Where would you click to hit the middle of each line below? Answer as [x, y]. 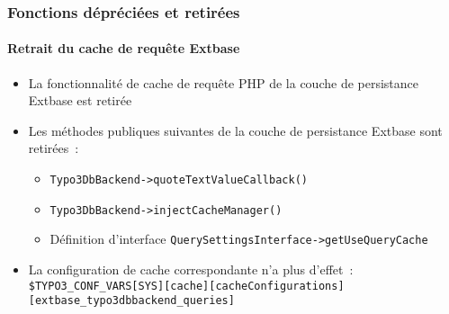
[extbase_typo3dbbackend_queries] [131, 301]
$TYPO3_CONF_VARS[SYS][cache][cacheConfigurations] [186, 286]
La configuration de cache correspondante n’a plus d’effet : [191, 269]
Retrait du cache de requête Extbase [124, 48]
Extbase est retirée [80, 100]
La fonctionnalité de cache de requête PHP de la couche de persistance [224, 82]
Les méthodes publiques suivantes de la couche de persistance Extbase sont [235, 130]
